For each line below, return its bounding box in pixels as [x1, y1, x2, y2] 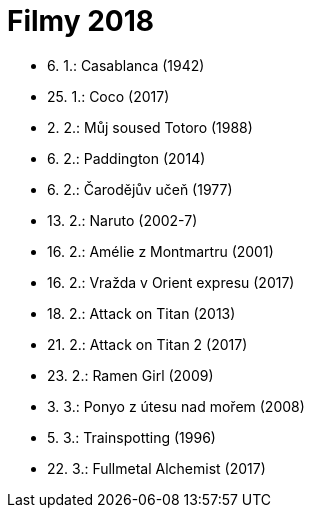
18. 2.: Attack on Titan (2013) [47, 304, 236, 322]
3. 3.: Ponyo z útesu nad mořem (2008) [47, 397, 305, 415]
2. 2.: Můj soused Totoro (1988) [47, 118, 253, 136]
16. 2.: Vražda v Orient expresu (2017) [47, 273, 295, 291]
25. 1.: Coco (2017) [47, 87, 170, 105]
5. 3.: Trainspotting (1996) [47, 428, 216, 446]
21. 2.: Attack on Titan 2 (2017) [47, 335, 248, 353]
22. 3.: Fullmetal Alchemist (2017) [47, 459, 266, 477]
